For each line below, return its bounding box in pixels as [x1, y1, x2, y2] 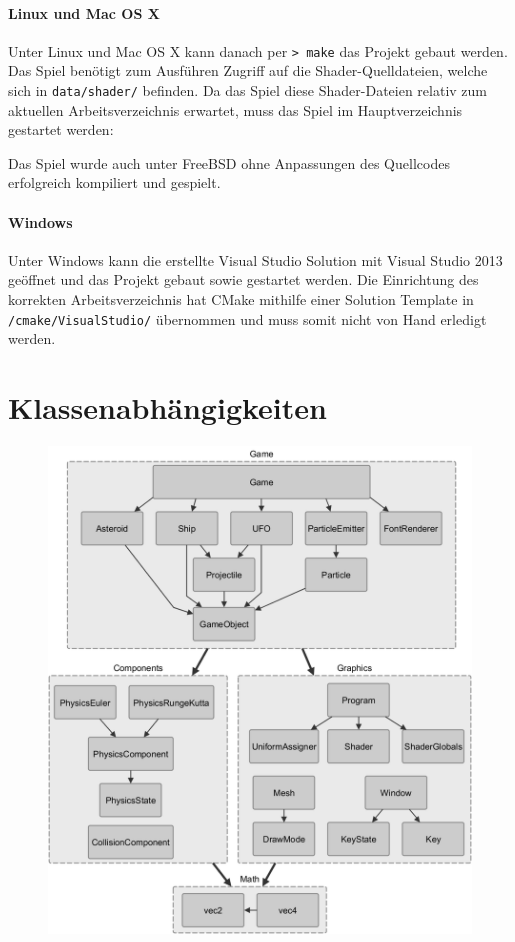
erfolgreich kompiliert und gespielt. [8, 172, 221, 193]
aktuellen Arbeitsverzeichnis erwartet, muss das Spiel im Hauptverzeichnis [8, 99, 463, 120]
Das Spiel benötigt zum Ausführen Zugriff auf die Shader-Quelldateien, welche [8, 60, 488, 81]
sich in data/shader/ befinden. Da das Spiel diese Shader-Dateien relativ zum [8, 80, 488, 101]
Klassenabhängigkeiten [8, 387, 327, 428]
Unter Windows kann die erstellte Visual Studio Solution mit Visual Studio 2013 [8, 249, 503, 270]
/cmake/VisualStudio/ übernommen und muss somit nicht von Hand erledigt [8, 308, 487, 329]
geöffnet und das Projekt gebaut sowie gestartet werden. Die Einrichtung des [8, 269, 479, 290]
